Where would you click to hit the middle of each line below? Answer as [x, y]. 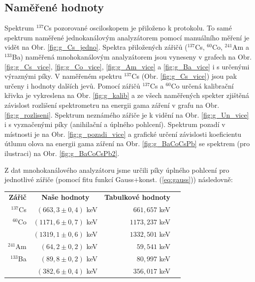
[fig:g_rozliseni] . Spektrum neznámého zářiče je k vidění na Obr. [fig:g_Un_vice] [127, 114]
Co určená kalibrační [202, 85]
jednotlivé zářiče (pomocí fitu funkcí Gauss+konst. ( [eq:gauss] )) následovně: [119, 179]
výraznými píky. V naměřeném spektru [63, 76]
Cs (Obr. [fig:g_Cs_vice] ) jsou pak [184, 76]
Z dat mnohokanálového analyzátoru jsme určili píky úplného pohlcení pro [117, 170]
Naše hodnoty [65, 197]
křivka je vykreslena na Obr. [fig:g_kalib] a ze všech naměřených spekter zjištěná [127, 95]
